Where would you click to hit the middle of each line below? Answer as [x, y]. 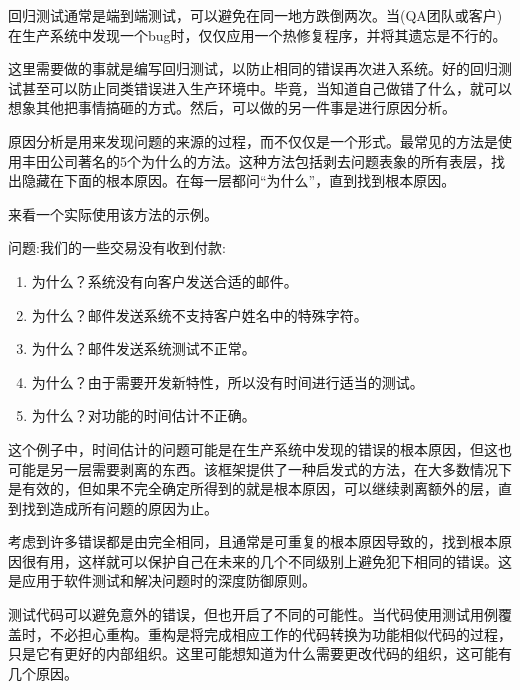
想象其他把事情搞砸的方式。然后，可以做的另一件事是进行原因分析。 [232, 107]
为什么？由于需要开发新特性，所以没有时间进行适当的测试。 [227, 381]
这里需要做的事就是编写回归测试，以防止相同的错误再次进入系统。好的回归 [253, 68]
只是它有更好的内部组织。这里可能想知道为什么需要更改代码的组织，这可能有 [260, 653]
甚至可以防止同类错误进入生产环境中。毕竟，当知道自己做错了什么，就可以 [266, 87]
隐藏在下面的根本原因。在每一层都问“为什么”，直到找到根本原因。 [238, 180]
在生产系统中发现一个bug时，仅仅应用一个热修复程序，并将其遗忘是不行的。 [257, 34]
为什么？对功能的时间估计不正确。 [143, 415]
